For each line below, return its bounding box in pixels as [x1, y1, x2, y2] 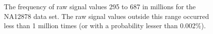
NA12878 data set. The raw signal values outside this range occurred [4, 11, 209, 21]
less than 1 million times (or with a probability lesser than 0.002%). [4, 20, 206, 31]
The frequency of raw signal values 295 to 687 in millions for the [4, 1, 196, 11]
